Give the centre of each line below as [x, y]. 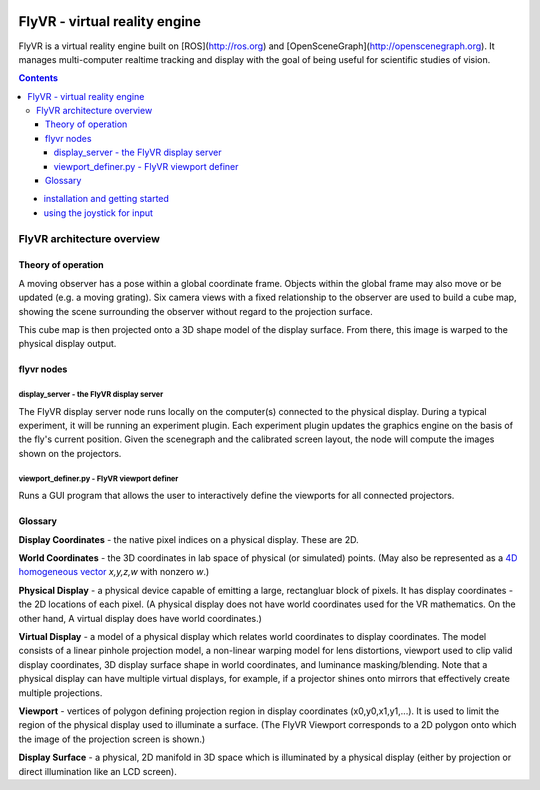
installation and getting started [106, 199]
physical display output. [67, 344]
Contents [38, 78]
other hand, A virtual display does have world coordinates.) [140, 618]
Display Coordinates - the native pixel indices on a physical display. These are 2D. [188, 539]
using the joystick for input [98, 212]
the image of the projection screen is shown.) [112, 739]
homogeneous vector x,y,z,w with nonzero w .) [114, 572]
